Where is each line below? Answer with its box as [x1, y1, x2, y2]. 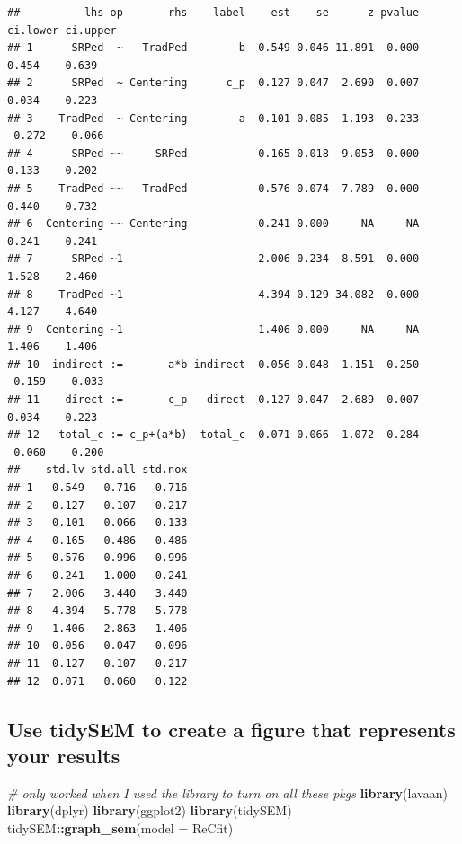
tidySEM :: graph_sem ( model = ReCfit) [7, 818, 234, 837]
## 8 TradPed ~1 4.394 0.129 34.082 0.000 [7, 287, 420, 301]
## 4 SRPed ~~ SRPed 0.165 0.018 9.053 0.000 [7, 146, 420, 160]
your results [7, 741, 120, 769]
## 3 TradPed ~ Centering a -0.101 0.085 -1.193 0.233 [7, 111, 420, 125]
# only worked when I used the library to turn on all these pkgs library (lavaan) [7, 783, 448, 802]
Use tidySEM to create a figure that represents [7, 715, 456, 743]
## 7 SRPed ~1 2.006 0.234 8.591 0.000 [7, 252, 420, 266]
